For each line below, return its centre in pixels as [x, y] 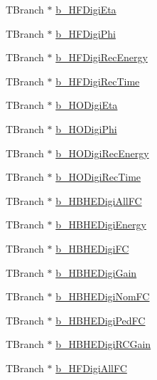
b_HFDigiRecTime [98, 81]
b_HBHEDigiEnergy [101, 225]
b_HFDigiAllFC [91, 368]
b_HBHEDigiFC [92, 248]
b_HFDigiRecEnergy [102, 57]
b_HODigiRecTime [98, 177]
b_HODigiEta [87, 105]
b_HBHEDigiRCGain [103, 344]
